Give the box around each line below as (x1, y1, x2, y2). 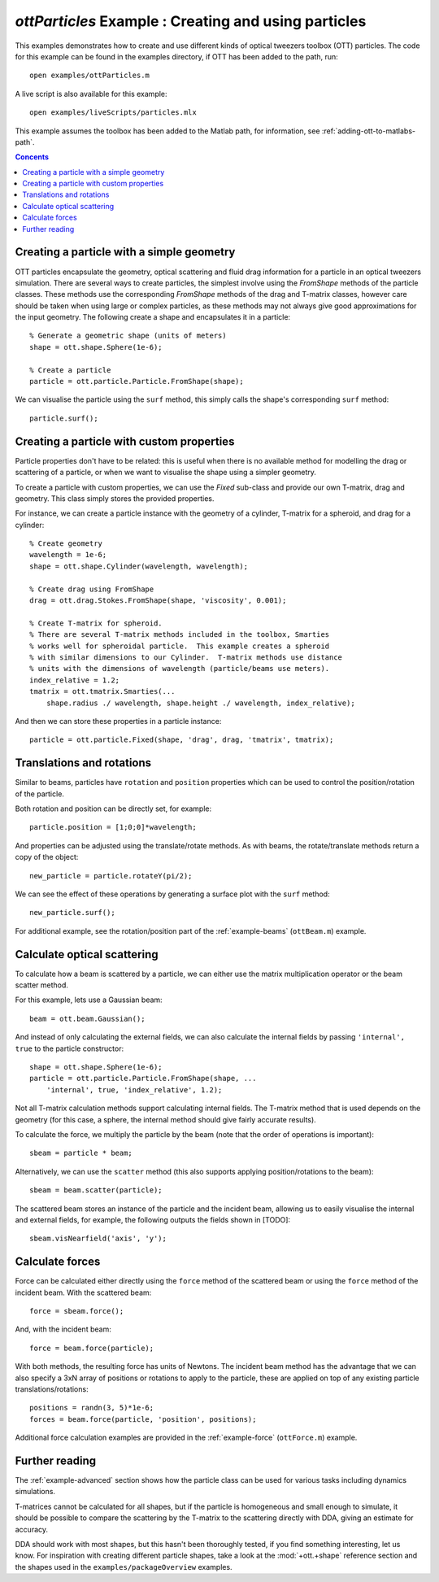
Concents (15, 152, 49, 162)
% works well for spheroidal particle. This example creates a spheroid (29, 641, 330, 651)
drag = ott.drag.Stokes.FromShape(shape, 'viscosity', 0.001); (29, 596, 287, 605)
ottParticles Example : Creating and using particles (15, 12, 367, 30)
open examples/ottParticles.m (29, 71, 150, 81)
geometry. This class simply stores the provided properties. (15, 493, 215, 503)
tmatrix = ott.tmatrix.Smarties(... (29, 687, 176, 696)
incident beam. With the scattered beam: (15, 1288, 152, 1297)
